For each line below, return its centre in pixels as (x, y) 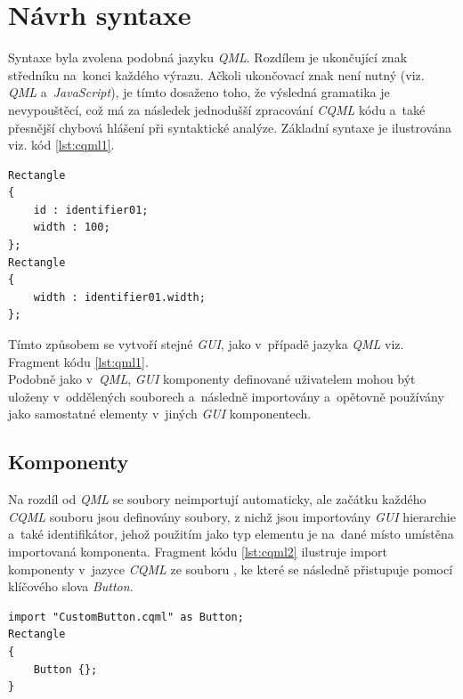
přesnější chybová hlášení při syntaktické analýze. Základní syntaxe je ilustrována (230, 127)
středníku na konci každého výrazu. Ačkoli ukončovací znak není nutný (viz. (216, 74)
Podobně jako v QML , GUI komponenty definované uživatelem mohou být (212, 379)
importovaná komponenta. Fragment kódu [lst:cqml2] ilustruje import (198, 551)
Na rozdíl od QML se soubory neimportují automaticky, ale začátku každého (217, 499)
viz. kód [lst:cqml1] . (61, 145)
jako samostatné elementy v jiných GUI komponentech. (160, 414)
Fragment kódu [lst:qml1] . (78, 361)
